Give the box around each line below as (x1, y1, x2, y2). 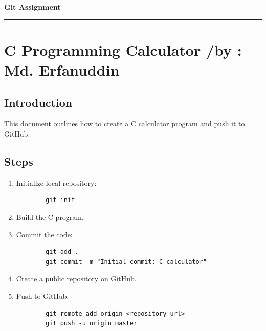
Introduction (4, 94, 73, 110)
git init (46, 196, 75, 204)
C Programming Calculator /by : (4, 39, 242, 60)
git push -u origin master (46, 320, 138, 327)
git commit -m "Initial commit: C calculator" (46, 258, 207, 266)
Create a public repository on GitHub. (16, 273, 137, 284)
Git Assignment (4, 2, 61, 12)
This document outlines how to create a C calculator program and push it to (4, 118, 245, 129)
